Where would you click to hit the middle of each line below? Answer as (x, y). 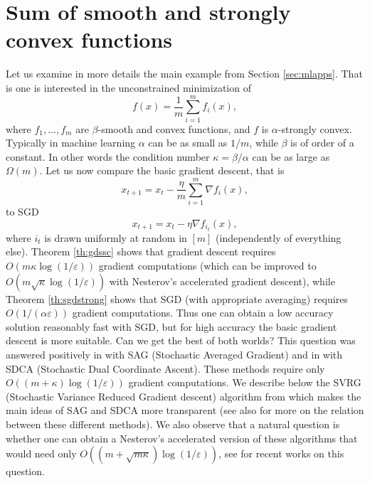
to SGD (22, 212)
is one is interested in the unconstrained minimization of (128, 87)
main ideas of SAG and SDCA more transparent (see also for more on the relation (185, 410)
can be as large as (291, 156)
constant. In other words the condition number (108, 156)
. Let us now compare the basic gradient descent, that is (162, 170)
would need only (41, 453)
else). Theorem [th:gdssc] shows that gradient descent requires (141, 251)
